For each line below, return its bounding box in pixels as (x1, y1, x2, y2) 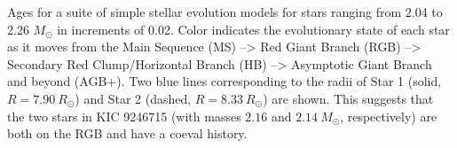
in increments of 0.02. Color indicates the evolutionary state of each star (57, 19, 450, 38)
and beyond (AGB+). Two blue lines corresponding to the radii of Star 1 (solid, (7, 72, 442, 90)
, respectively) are (340, 106, 437, 125)
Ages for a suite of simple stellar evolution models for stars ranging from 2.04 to (7, 3, 443, 20)
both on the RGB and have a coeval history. (7, 124, 248, 143)
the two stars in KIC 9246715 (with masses (7, 106, 241, 125)
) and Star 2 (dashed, (75, 89, 192, 107)
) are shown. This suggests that (263, 89, 434, 107)
